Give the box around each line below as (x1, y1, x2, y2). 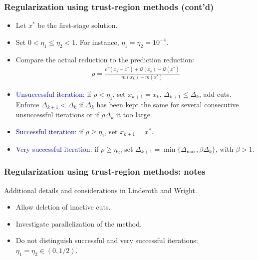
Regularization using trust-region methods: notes (4, 165, 206, 178)
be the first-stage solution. (37, 20, 118, 30)
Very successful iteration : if (15, 143, 99, 154)
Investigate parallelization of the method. (15, 218, 142, 229)
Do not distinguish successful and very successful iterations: (15, 235, 198, 246)
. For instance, (75, 36, 119, 47)
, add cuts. (199, 88, 232, 99)
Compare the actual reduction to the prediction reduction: (15, 54, 194, 64)
